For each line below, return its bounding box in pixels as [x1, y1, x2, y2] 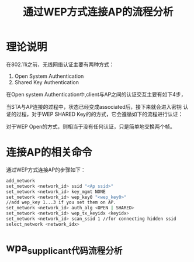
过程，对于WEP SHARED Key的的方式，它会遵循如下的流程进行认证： [16, 111, 183, 118]
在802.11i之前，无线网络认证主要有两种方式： [6, 61, 115, 68]
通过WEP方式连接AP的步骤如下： [6, 166, 86, 173]
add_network [6, 178, 35, 184]
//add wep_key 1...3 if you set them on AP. [6, 199, 116, 205]
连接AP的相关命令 [6, 146, 92, 159]
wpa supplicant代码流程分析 [6, 241, 123, 256]
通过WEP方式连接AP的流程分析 [23, 5, 174, 19]
